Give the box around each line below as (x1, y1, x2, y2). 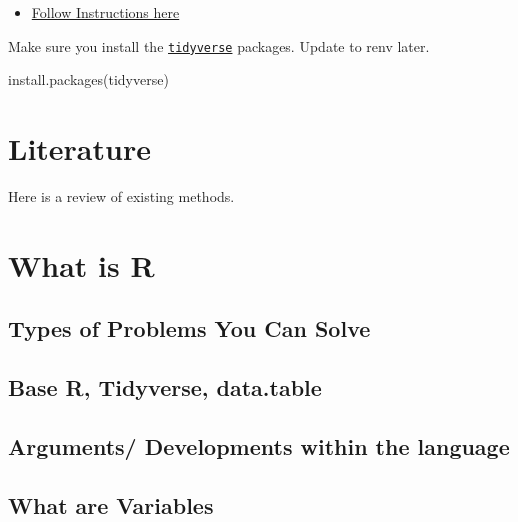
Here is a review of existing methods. (8, 185, 235, 206)
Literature (8, 128, 151, 169)
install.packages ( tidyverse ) (8, 69, 169, 90)
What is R (8, 244, 155, 285)
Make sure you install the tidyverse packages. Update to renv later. (8, 35, 430, 56)
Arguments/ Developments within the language (8, 430, 510, 461)
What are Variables (8, 489, 214, 520)
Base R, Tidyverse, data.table (8, 372, 322, 403)
